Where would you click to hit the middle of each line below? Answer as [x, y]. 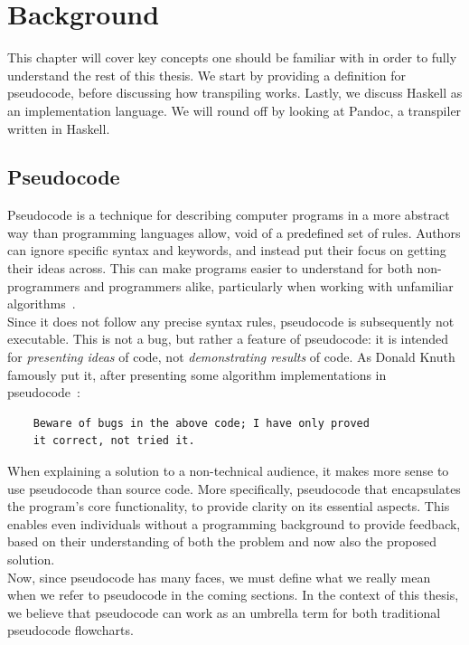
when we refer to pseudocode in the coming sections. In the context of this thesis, [233, 595]
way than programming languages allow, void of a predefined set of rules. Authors [234, 232]
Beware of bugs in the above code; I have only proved [201, 423]
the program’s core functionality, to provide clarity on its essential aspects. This [229, 506]
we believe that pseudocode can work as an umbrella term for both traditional [224, 612]
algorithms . [42, 304]
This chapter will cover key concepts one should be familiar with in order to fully [232, 57]
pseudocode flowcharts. [70, 630]
